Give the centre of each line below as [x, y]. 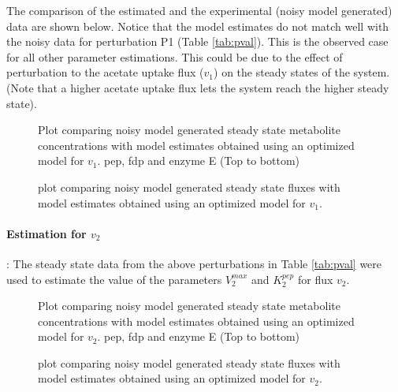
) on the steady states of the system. [302, 72]
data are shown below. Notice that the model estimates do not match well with [198, 26]
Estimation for [46, 233]
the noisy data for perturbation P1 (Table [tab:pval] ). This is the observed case [197, 41]
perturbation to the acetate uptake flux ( [105, 72]
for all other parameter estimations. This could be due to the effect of [175, 56]
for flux [315, 279]
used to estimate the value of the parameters [114, 279]
